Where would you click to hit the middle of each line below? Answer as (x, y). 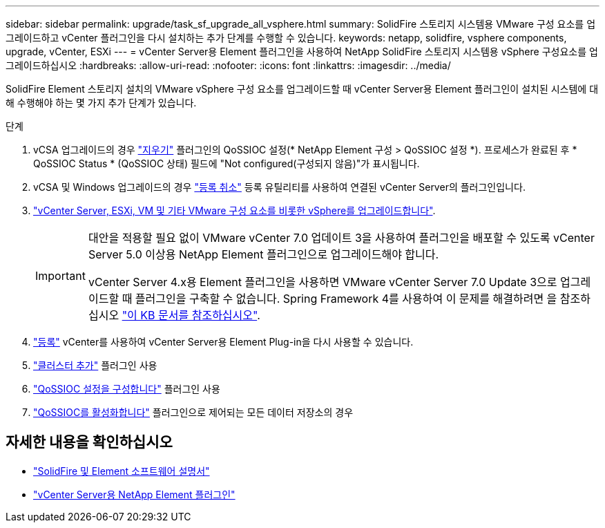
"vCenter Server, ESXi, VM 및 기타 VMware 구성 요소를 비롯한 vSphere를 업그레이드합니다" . (234, 210)
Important (60, 276)
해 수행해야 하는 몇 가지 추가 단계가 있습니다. (101, 103)
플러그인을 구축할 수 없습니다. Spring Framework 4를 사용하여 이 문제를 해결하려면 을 (346, 299)
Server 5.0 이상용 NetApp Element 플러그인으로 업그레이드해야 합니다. (263, 254)
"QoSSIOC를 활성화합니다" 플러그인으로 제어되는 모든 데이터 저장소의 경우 (193, 412)
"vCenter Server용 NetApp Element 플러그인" (134, 494)
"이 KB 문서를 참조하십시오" (190, 315)
